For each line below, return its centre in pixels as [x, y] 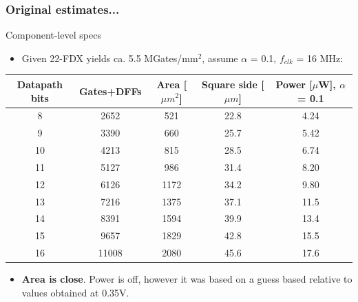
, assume [220, 58]
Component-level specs [53, 35]
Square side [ [233, 84]
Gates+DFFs [110, 91]
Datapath [40, 84]
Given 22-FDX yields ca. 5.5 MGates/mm [110, 58]
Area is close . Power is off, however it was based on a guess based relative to [187, 279]
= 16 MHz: [320, 58]
